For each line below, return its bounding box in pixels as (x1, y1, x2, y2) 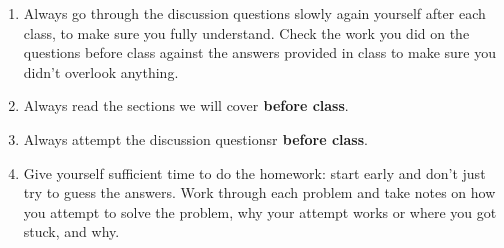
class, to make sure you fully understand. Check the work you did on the (23, 22, 470, 43)
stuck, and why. (23, 221, 120, 242)
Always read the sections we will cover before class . (23, 95, 349, 116)
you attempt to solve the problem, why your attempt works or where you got (23, 201, 497, 222)
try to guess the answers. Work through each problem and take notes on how (23, 182, 496, 203)
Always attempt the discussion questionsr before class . (23, 128, 368, 149)
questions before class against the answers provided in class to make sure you (23, 42, 497, 63)
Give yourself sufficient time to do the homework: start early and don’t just (23, 162, 486, 183)
